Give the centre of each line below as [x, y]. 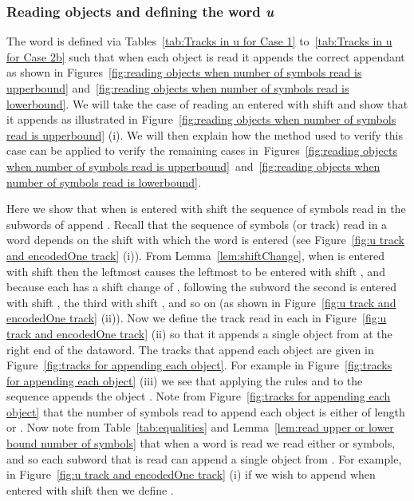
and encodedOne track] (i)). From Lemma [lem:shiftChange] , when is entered [195, 255]
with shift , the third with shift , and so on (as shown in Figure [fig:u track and [201, 302]
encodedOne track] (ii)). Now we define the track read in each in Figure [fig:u [197, 318]
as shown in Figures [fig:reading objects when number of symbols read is [184, 72]
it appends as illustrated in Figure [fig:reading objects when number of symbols [201, 119]
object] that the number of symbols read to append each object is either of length [206, 411]
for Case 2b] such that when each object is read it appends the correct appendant [206, 56]
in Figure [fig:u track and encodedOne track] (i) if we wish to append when [191, 474]
